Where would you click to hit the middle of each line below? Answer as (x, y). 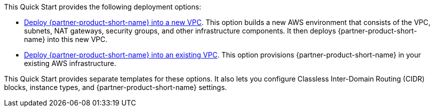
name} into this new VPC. (66, 39)
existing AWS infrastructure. (70, 63)
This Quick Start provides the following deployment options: (103, 7)
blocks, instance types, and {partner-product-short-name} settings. (115, 87)
